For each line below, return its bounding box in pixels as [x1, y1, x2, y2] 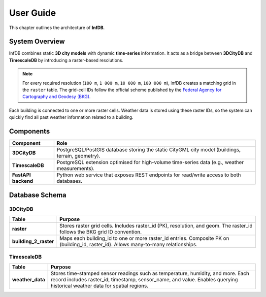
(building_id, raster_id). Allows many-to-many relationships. [59, 241, 198, 248]
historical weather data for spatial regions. [50, 282, 149, 289]
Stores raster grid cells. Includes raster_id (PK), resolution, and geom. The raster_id [59, 222, 253, 229]
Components [9, 127, 50, 135]
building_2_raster [12, 238, 54, 245]
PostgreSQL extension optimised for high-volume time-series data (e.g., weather [57, 159, 244, 166]
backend [12, 178, 33, 185]
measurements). [57, 165, 95, 172]
